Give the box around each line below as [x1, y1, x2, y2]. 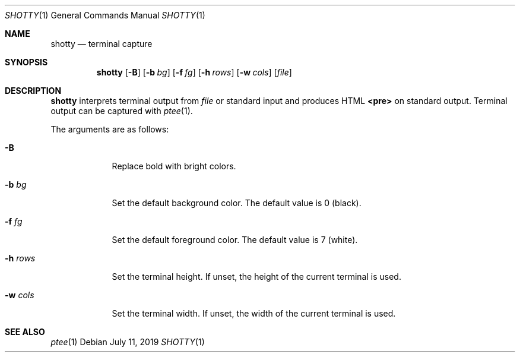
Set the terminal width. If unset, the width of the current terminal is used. [112, 308, 396, 318]
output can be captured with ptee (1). [50, 106, 193, 116]
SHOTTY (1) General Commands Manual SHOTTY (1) [5, 10, 205, 20]
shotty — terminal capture [50, 39, 153, 49]
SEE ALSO [5, 327, 45, 337]
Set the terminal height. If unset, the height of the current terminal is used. [112, 271, 401, 282]
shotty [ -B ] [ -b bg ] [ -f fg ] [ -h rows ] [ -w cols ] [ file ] [96, 67, 292, 77]
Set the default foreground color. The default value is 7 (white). [112, 235, 358, 245]
